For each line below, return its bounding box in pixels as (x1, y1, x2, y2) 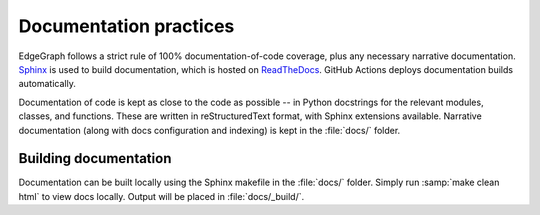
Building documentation (18, 150, 172, 167)
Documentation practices (18, 15, 235, 37)
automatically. (18, 78, 77, 90)
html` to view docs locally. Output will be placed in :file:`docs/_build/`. (18, 190, 305, 202)
